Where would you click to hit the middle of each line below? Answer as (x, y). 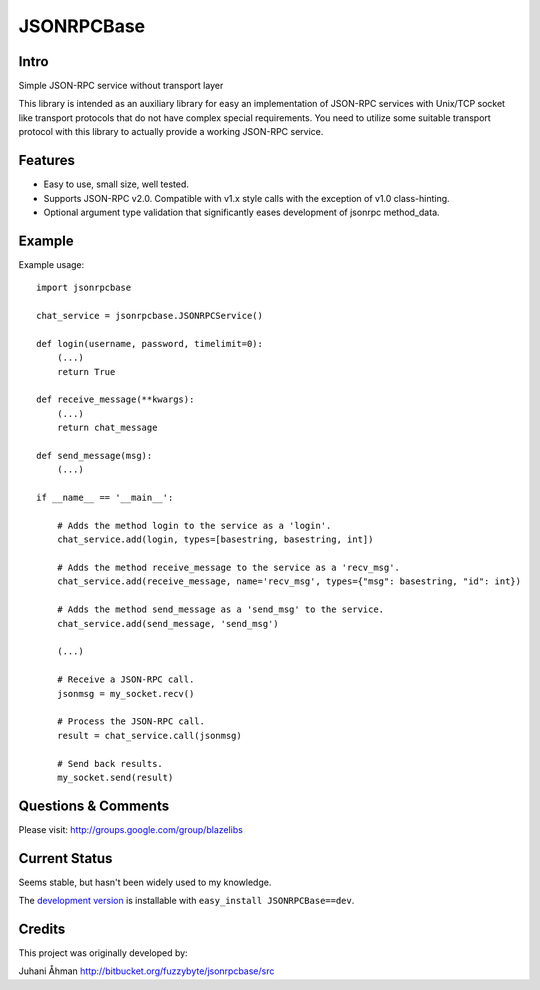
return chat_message (107, 428)
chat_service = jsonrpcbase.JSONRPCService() (150, 315)
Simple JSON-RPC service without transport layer (121, 86)
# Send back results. (110, 763)
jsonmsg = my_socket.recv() (125, 693)
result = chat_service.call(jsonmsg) (149, 735)
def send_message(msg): (94, 455)
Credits (42, 928)
